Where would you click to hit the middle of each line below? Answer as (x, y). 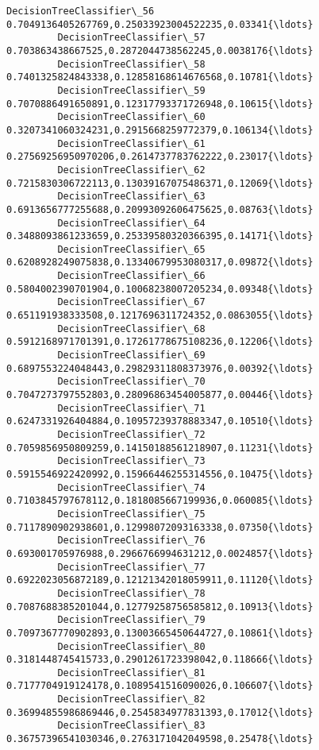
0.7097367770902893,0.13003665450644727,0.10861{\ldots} (160, 633)
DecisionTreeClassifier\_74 (131, 487)
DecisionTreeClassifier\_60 (131, 117)
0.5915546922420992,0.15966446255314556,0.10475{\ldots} (160, 474)
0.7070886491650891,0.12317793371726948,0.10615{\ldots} (160, 104)
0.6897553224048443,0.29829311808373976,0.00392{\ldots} (160, 368)
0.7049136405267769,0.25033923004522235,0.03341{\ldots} (160, 24)
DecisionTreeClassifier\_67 (131, 302)
